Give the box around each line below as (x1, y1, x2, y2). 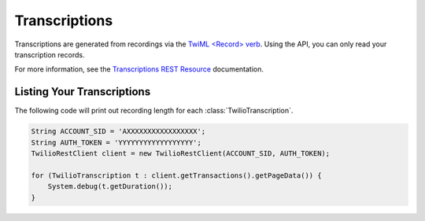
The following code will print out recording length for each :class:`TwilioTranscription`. (14, 106, 294, 116)
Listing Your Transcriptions (14, 85, 151, 98)
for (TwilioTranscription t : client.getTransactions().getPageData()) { (31, 171, 322, 180)
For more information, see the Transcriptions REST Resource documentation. (14, 64, 264, 74)
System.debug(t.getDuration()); (47, 182, 173, 191)
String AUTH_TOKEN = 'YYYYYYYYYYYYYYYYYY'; (31, 138, 202, 147)
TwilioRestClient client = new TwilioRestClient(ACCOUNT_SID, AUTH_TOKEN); (31, 149, 331, 157)
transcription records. (14, 50, 85, 59)
